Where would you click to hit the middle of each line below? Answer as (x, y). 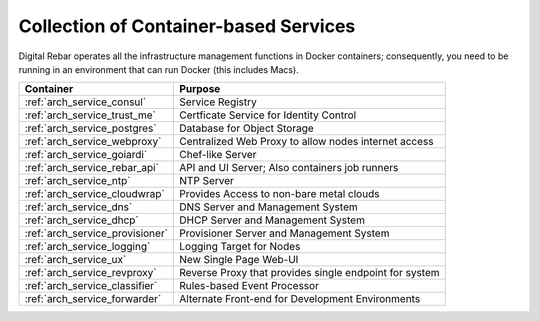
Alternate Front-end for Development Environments (300, 299)
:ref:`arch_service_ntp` (77, 181)
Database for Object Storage (246, 128)
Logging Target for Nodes (240, 247)
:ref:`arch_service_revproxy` (90, 273)
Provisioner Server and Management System (284, 233)
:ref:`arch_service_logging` (87, 247)
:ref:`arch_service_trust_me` (90, 115)
